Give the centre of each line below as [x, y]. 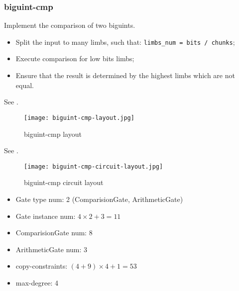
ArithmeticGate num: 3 [52, 249]
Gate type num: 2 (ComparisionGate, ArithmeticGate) [99, 199]
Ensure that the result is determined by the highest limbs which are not [125, 75]
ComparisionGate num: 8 [54, 233]
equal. [25, 85]
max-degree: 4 [37, 282]
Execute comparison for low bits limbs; [75, 58]
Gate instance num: [46, 216]
